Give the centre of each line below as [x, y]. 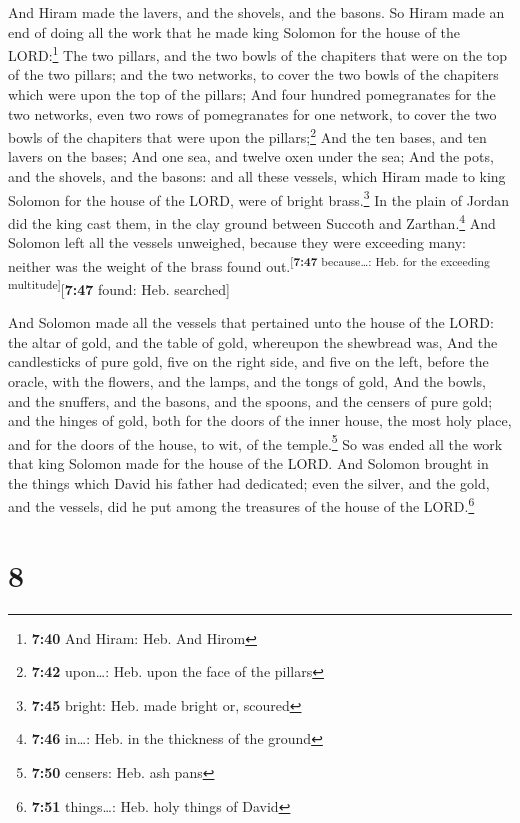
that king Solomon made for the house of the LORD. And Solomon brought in [248, 463]
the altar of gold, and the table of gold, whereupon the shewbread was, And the [253, 341]
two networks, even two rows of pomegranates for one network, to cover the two [252, 113]
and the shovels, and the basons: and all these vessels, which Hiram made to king [257, 176]
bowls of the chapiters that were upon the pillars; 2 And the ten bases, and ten [247, 135]
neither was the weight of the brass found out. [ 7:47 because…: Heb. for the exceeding [249, 264]
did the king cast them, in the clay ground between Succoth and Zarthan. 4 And [252, 221]
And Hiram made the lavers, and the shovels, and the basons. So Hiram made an [256, 12]
